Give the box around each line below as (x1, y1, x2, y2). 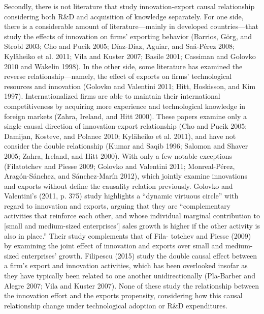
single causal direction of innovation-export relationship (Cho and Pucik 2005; (4, 121, 247, 131)
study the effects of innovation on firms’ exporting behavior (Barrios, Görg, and (4, 31, 252, 41)
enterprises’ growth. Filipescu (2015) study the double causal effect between (21, 250, 257, 261)
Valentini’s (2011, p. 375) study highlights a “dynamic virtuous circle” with (4, 190, 239, 201)
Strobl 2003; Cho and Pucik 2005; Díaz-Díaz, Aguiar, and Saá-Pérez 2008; (4, 41, 235, 51)
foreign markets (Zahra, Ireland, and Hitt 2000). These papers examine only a (4, 110, 247, 121)
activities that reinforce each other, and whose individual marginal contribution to (4, 210, 260, 221)
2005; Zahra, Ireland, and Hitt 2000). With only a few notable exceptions (4, 150, 232, 161)
